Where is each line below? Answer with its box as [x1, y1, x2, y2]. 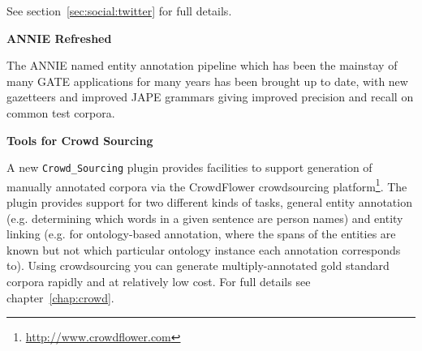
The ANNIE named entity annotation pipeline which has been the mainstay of [6, 57, 398, 74]
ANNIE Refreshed [6, 29, 112, 46]
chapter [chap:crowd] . [6, 289, 114, 306]
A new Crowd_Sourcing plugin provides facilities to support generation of [6, 159, 372, 176]
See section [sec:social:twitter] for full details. [6, 2, 232, 19]
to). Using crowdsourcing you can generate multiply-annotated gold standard [6, 257, 390, 274]
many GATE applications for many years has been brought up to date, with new [6, 72, 408, 89]
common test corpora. [6, 104, 115, 121]
